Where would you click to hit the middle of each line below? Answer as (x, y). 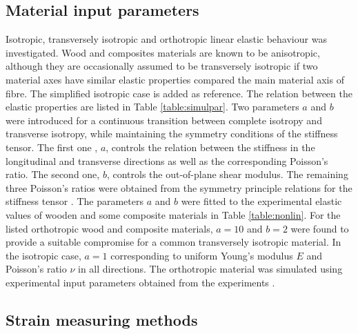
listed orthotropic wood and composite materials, (109, 228)
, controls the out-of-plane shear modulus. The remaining (227, 174)
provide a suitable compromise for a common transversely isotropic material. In (173, 242)
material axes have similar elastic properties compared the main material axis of (175, 79)
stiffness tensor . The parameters (74, 201)
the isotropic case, (43, 255)
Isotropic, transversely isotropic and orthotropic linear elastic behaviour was (166, 39)
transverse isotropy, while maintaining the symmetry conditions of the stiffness (172, 134)
